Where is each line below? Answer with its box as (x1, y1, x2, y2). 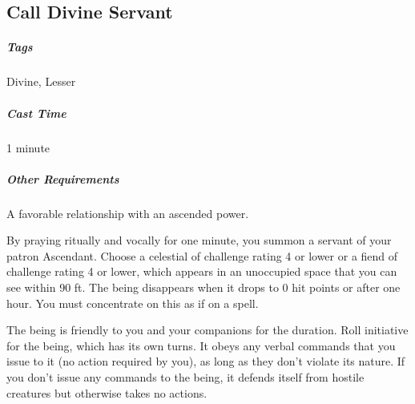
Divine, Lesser (6, 73, 76, 90)
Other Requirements (6, 170, 119, 187)
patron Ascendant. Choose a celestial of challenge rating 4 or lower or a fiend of (6, 247, 398, 264)
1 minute (6, 139, 50, 156)
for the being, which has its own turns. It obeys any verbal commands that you (6, 337, 396, 353)
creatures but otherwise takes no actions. (6, 384, 207, 401)
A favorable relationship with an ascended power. (6, 204, 249, 221)
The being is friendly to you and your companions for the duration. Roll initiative (6, 321, 409, 338)
